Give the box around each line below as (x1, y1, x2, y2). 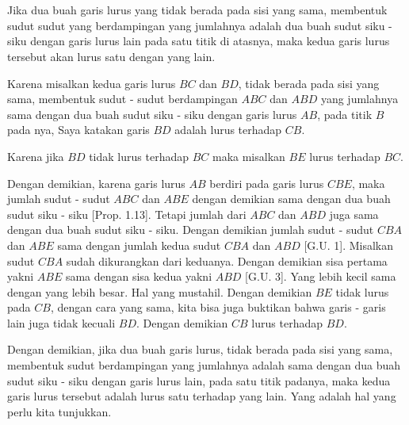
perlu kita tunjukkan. (7, 403, 112, 419)
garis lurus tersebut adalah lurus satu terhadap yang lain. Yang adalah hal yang (7, 388, 396, 404)
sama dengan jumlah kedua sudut (57, 236, 221, 253)
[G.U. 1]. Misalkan (304, 236, 393, 253)
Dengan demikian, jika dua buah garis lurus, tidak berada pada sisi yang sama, (7, 341, 393, 358)
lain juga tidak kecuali (7, 314, 116, 331)
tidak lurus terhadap (89, 147, 189, 164)
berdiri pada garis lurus (209, 174, 324, 191)
